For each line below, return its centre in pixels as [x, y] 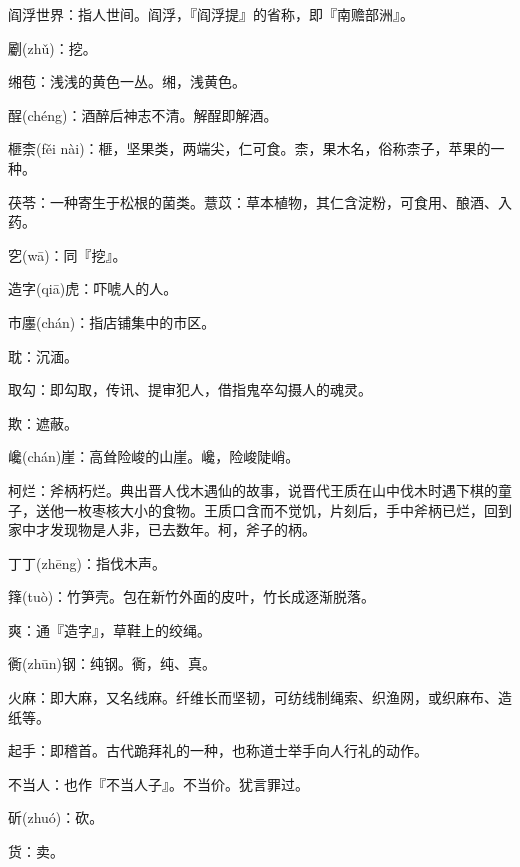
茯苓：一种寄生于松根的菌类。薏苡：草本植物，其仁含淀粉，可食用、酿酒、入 [260, 201]
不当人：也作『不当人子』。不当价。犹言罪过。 [158, 783]
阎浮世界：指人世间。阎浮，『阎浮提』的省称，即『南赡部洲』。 [211, 14]
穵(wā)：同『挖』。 [67, 254]
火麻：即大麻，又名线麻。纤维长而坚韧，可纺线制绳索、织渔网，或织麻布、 [253, 697]
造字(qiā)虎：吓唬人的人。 [93, 288]
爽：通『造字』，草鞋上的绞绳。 [109, 629]
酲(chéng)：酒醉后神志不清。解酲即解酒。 [143, 114]
